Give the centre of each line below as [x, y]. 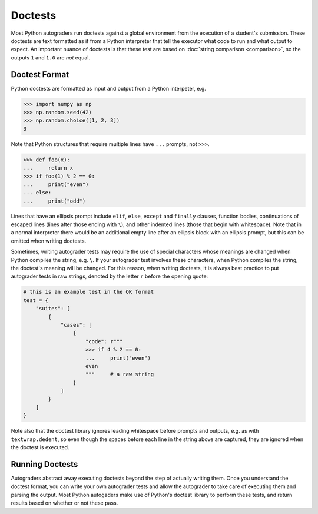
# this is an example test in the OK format [89, 292]
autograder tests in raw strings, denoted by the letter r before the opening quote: [110, 276]
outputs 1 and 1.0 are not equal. [51, 57]
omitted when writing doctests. [49, 241]
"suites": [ [53, 309]
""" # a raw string [120, 374]
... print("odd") [54, 201]
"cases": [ [76, 325]
